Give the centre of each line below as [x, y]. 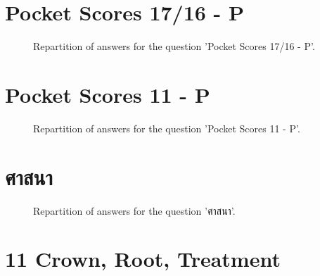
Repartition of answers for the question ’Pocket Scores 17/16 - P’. [174, 46]
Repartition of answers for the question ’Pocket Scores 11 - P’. [167, 128]
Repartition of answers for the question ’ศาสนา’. [134, 210]
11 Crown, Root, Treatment [143, 259]
